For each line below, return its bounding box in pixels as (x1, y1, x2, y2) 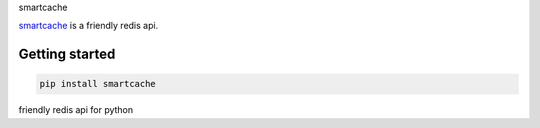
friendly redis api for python (18, 104, 134, 116)
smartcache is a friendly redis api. (18, 20, 159, 32)
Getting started (18, 46, 116, 63)
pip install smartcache (39, 78, 157, 90)
